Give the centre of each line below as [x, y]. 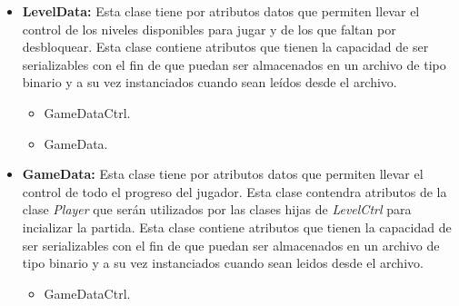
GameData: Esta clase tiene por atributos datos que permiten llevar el [223, 174]
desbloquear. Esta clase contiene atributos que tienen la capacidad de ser [225, 47]
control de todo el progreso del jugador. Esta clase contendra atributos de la [234, 191]
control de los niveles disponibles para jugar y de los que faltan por [209, 29]
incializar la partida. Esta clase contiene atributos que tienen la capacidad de [237, 227]
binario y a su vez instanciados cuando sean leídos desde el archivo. [210, 82]
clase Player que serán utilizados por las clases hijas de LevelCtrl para [217, 209]
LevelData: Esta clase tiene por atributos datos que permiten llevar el [221, 11]
